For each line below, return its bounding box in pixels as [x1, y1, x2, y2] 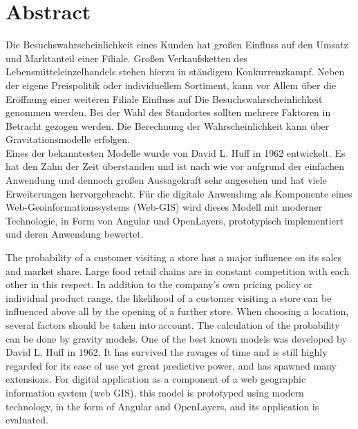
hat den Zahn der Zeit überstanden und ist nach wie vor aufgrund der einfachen [6, 159, 345, 173]
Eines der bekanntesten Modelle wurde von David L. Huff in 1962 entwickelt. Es [6, 145, 346, 160]
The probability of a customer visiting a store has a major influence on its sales [6, 250, 342, 265]
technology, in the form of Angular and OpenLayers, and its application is [6, 399, 319, 413]
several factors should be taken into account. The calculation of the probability [6, 318, 340, 332]
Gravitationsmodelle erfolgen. [6, 132, 130, 146]
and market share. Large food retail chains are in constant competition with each [6, 263, 350, 278]
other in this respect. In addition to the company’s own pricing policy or [6, 277, 313, 292]
